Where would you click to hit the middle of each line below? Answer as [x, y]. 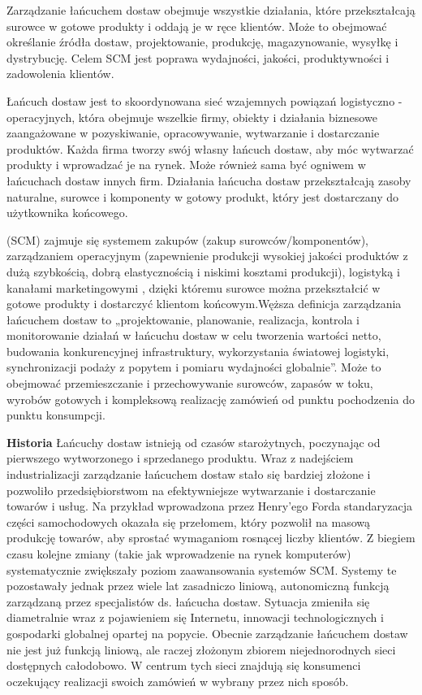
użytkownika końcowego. [67, 213]
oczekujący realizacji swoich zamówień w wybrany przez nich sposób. [178, 681]
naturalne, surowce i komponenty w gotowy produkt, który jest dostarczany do [203, 196]
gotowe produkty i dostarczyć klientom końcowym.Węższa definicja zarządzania [204, 304]
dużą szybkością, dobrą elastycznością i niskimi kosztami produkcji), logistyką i [203, 271]
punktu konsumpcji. [56, 415]
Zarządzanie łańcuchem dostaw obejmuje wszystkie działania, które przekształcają [211, 10]
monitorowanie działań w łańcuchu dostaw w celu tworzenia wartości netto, [194, 335]
